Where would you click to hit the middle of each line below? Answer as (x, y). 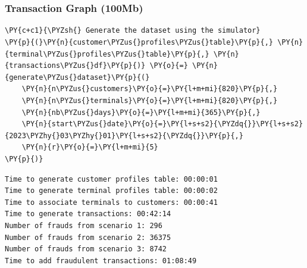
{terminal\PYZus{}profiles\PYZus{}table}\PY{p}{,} (107, 54)
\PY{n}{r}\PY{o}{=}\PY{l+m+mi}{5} (90, 147)
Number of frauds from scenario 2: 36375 (88, 237)
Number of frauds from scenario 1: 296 (84, 225)
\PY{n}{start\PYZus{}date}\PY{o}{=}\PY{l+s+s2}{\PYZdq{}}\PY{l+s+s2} (162, 124)
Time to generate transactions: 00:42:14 (88, 214)
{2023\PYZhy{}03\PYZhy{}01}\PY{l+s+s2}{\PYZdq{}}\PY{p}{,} (124, 135)
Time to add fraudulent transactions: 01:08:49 (101, 261)
